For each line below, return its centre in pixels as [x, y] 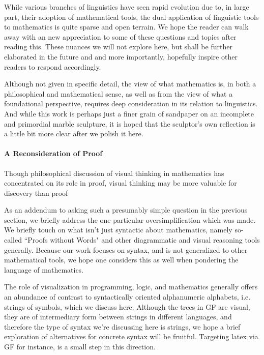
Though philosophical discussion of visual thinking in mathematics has [114, 173]
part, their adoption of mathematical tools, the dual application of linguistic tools [131, 17]
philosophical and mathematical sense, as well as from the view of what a [119, 93]
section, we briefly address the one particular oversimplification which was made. [130, 219]
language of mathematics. [44, 269]
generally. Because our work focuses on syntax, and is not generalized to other [126, 249]
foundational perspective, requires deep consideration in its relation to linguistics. [131, 103]
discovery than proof [36, 193]
